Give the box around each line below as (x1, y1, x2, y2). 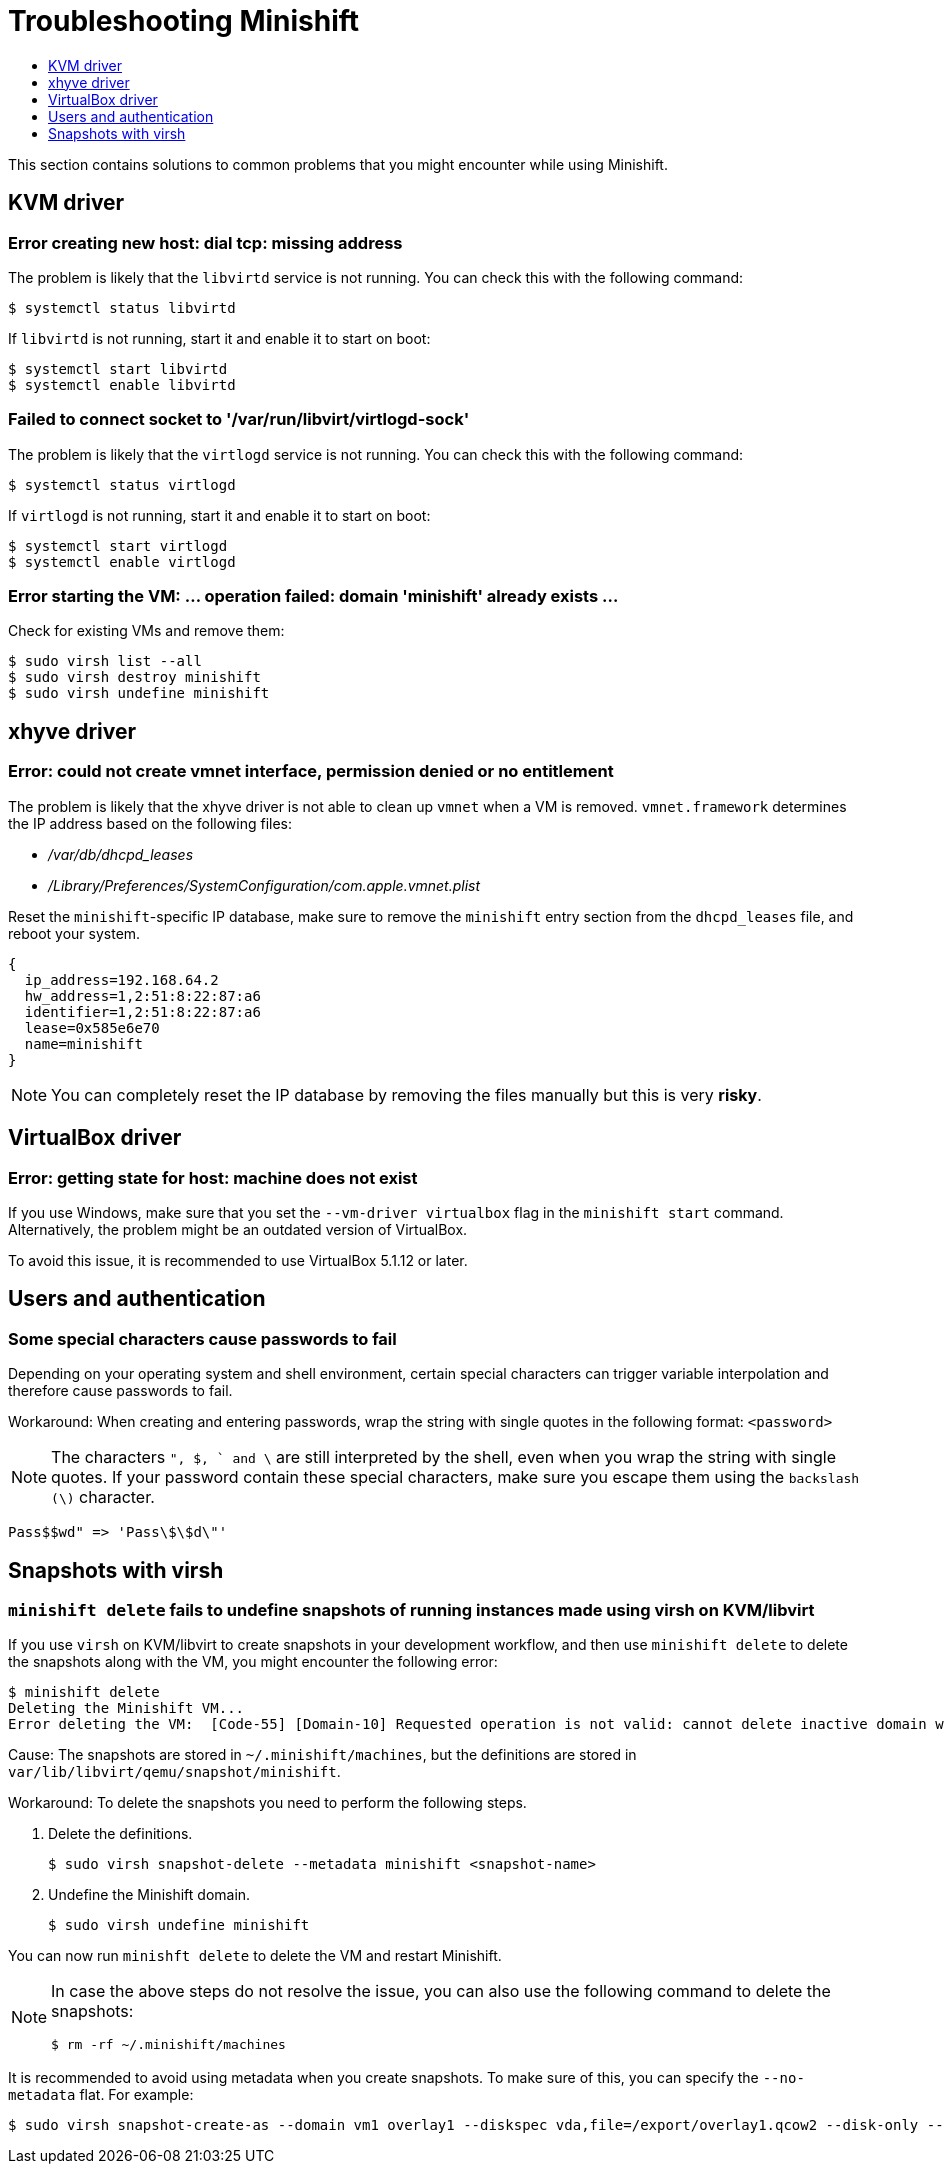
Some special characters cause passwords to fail (8, 1328, 397, 1349)
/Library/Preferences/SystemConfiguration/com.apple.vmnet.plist (48, 876, 481, 894)
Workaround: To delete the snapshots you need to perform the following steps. (8, 1794, 527, 1812)
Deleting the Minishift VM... (8, 1700, 245, 1717)
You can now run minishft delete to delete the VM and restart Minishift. (8, 1947, 502, 1965)
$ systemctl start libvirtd (8, 360, 228, 377)
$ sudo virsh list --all (8, 653, 202, 670)
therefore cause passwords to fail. (8, 1382, 233, 1400)
